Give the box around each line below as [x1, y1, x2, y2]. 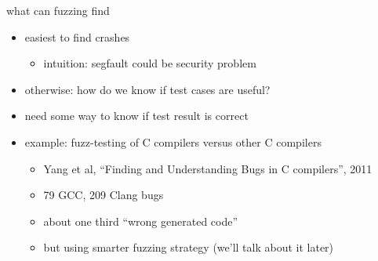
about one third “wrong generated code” [43, 212, 238, 229]
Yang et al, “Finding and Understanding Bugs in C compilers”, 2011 [43, 160, 373, 176]
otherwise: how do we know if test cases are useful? [24, 81, 271, 97]
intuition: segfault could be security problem [43, 55, 256, 71]
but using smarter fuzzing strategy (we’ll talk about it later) [43, 239, 334, 256]
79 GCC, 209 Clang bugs [43, 187, 164, 203]
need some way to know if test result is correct [24, 107, 249, 124]
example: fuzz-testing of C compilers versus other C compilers [24, 133, 322, 150]
